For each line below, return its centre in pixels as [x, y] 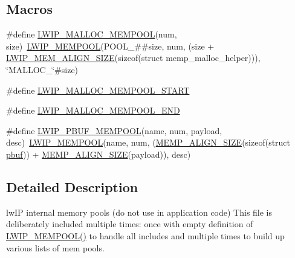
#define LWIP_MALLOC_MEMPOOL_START [98, 90]
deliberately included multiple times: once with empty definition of [130, 224]
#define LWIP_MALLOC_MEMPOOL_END [93, 110]
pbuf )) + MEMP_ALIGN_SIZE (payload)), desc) [99, 154]
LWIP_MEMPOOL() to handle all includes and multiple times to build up [145, 235]
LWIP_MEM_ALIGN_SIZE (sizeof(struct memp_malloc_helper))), [133, 58]
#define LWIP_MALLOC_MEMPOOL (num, [92, 34]
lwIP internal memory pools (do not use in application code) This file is [139, 212]
